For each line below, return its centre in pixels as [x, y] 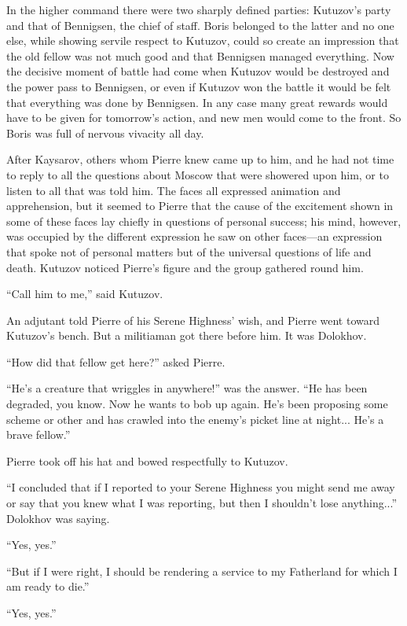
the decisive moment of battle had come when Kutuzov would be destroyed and [198, 71]
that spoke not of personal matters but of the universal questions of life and [189, 251]
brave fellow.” [38, 435]
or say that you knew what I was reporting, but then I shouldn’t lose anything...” [202, 503]
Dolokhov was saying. [58, 518]
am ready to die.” [48, 586]
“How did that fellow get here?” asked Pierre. [116, 361]
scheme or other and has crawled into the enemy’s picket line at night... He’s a [195, 419]
